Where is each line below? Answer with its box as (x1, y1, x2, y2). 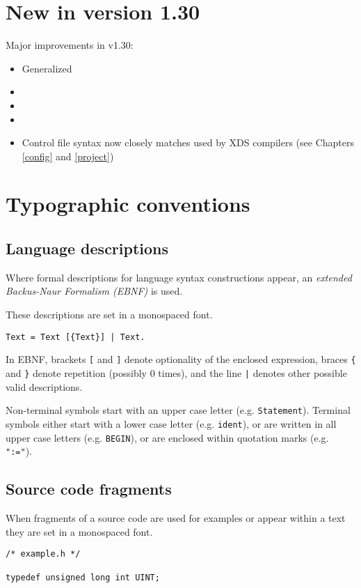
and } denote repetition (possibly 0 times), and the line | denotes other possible (6, 365, 347, 380)
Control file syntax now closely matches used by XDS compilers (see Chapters (22, 135, 354, 150)
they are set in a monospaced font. (6, 524, 153, 539)
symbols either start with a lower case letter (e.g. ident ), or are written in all (6, 416, 337, 431)
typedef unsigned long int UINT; (6, 572, 160, 582)
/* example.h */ (6, 549, 81, 559)
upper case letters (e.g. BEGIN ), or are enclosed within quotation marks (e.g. (6, 430, 329, 444)
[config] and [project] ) (22, 148, 114, 163)
